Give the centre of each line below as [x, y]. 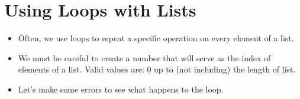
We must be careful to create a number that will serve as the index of [144, 57]
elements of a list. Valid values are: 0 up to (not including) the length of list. [157, 69]
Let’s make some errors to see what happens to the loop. [121, 89]
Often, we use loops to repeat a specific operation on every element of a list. [156, 38]
